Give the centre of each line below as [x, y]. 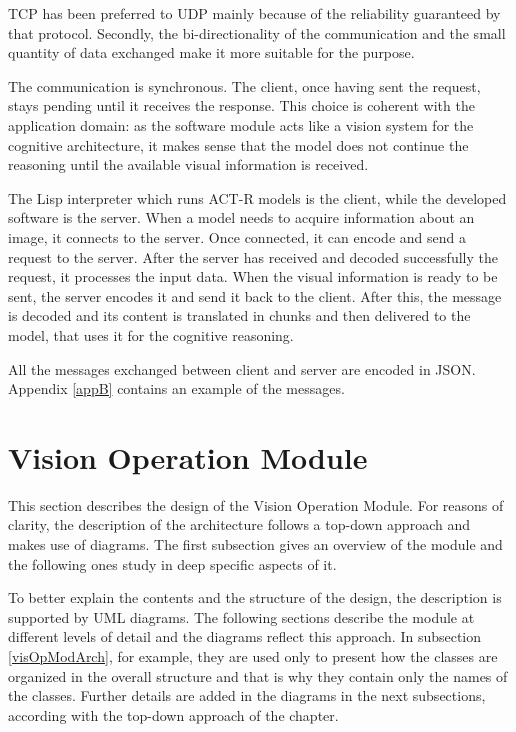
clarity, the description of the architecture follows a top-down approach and [239, 524]
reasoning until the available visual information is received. [188, 164]
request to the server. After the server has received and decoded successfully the [253, 256]
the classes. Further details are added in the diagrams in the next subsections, [247, 695]
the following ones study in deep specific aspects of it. [172, 563]
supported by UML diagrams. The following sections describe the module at [241, 616]
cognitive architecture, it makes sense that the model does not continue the [238, 144]
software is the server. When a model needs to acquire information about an [241, 217]
